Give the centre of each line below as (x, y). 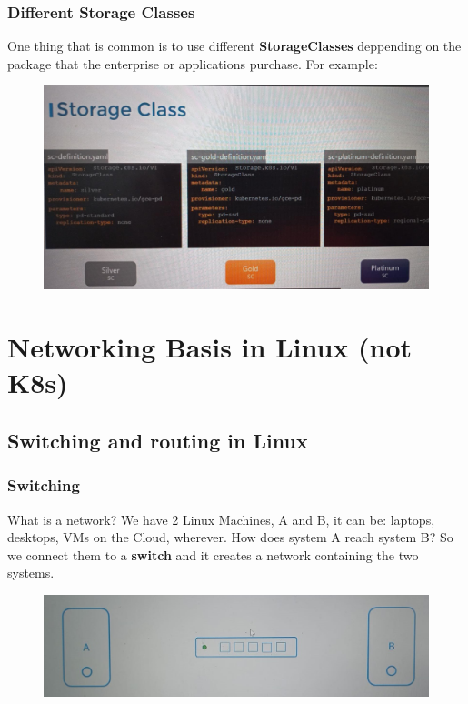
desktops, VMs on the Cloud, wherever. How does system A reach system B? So (230, 537)
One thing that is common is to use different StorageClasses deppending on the (234, 46)
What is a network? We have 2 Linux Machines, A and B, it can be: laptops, (221, 519)
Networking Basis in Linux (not (210, 347)
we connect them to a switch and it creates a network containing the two (213, 554)
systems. (31, 573)
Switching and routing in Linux (158, 440)
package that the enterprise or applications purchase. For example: (193, 63)
